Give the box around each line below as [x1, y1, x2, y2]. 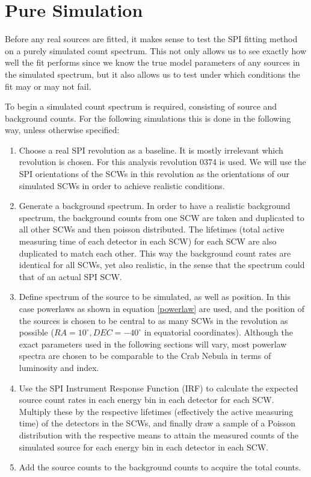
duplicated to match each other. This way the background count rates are [19, 246, 291, 259]
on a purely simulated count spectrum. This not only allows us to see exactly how [5, 44, 307, 57]
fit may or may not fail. [5, 79, 91, 92]
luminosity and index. [19, 361, 99, 373]
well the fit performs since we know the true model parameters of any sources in [5, 56, 300, 69]
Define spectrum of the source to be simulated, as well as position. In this [19, 290, 291, 303]
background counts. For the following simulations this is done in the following [5, 111, 291, 124]
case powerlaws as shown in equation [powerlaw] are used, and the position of [19, 302, 305, 314]
